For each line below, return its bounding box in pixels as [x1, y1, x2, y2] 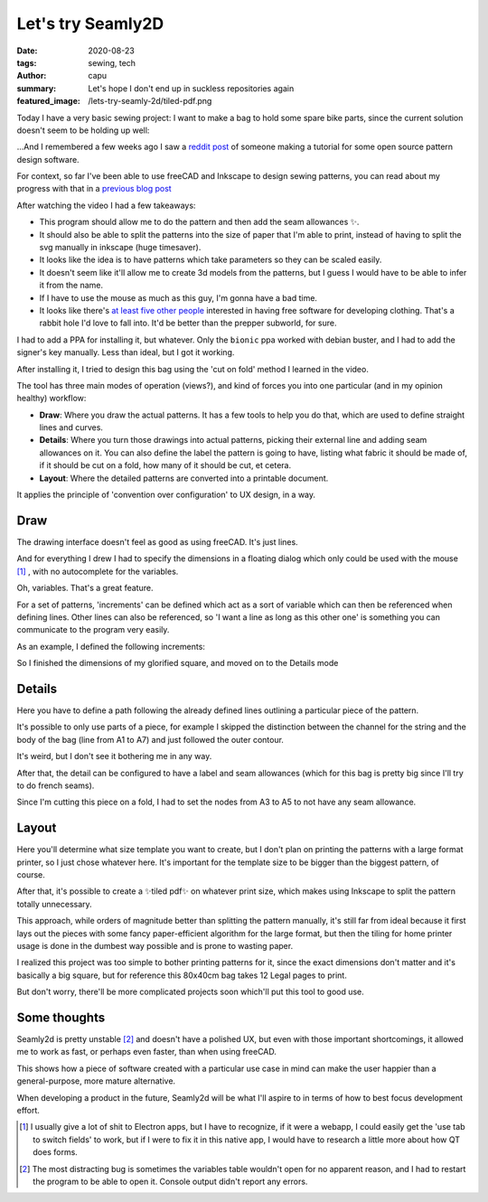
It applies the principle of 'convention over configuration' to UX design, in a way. [16, 489, 316, 501]
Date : [16, 45, 38, 56]
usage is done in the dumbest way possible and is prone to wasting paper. [16, 940, 294, 951]
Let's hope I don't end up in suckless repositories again [88, 82, 295, 94]
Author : [16, 70, 47, 81]
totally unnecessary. [16, 898, 92, 909]
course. [16, 869, 45, 880]
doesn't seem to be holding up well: [16, 125, 150, 136]
